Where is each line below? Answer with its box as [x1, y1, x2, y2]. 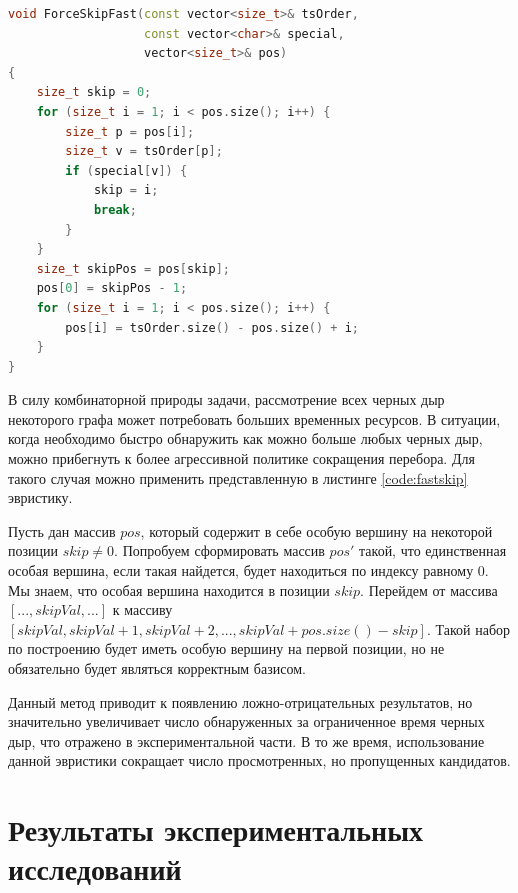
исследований [8, 848, 182, 889]
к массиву [112, 599, 173, 620]
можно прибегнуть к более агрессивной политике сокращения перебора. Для [8, 448, 475, 469]
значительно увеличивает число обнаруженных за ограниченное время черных [8, 711, 485, 732]
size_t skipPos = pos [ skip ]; [36, 261, 230, 276]
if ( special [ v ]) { [65, 163, 188, 178]
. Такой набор [426, 618, 511, 639]
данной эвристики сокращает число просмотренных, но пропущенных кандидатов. [8, 750, 511, 771]
